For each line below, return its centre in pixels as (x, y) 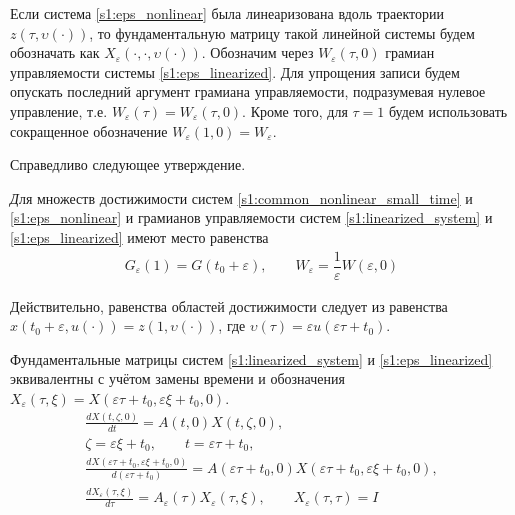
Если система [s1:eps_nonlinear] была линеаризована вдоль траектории (227, 13)
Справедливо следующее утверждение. (128, 164)
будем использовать (448, 110)
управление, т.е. (59, 110)
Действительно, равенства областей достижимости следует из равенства (229, 305)
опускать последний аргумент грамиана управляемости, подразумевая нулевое (248, 91)
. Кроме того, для (295, 110)
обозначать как (55, 52)
